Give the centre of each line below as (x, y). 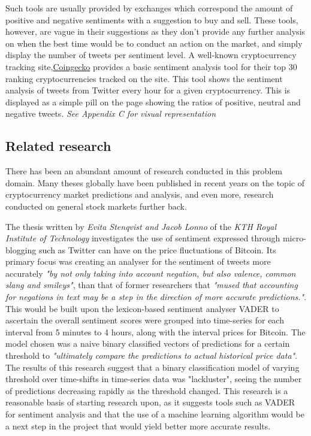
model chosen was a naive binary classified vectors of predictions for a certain (148, 343)
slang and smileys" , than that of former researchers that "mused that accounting (152, 285)
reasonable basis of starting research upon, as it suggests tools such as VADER (150, 402)
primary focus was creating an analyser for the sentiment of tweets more (138, 261)
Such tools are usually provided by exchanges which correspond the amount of (149, 8)
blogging (21, 249)
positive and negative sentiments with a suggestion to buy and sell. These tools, (152, 19)
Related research (58, 146)
